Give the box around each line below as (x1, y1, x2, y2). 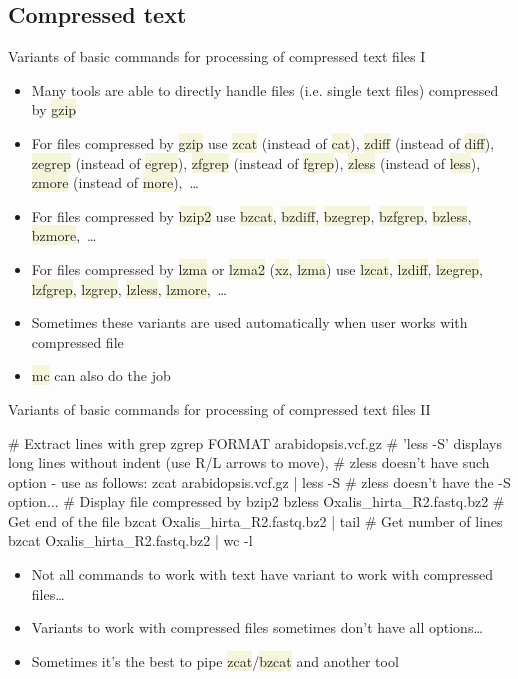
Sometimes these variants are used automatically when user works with (31, 312, 468, 333)
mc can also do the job (31, 365, 171, 386)
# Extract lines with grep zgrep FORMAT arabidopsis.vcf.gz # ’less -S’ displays (8, 432, 502, 453)
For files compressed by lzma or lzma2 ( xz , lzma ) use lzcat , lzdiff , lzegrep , (31, 258, 483, 279)
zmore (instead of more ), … (31, 172, 199, 193)
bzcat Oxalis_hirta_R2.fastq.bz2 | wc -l (8, 530, 253, 551)
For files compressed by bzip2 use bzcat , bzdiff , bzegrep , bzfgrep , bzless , (31, 205, 472, 226)
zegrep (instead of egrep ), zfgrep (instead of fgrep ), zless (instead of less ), (31, 152, 481, 173)
